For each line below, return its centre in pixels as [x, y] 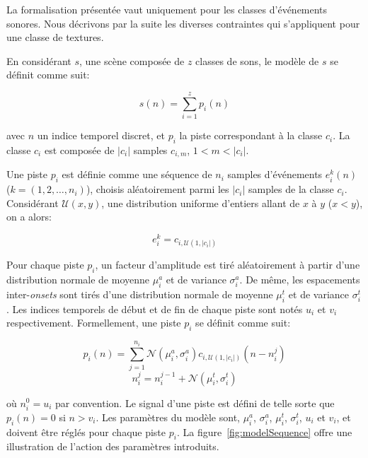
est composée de [79, 149]
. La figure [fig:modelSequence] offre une [264, 431]
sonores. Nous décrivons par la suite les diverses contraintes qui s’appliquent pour [183, 23]
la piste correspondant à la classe [251, 135]
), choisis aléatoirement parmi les [157, 189]
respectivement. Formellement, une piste [94, 323]
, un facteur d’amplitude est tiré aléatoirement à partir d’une [228, 265]
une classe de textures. [55, 37]
